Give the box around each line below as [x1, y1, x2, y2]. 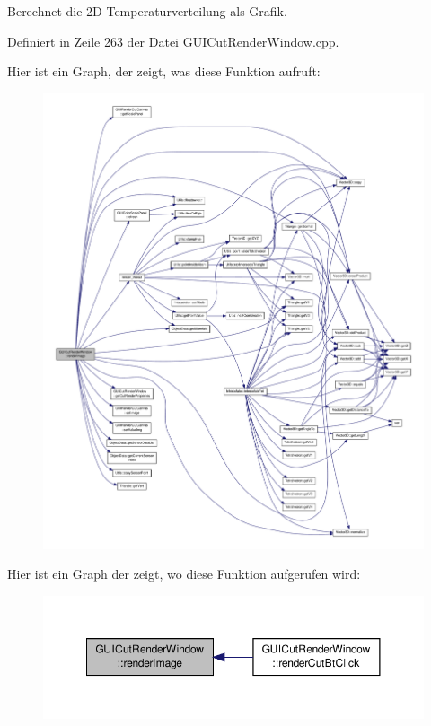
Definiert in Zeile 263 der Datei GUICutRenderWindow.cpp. [7, 31, 339, 50]
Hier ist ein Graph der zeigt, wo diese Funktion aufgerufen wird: [7, 564, 361, 583]
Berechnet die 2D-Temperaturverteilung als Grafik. [7, 2, 287, 20]
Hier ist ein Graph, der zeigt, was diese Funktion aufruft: [7, 62, 321, 81]
